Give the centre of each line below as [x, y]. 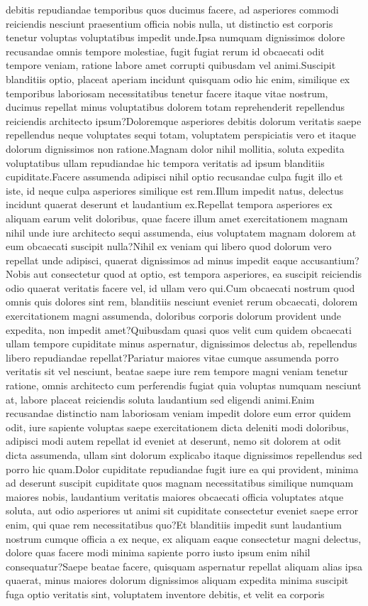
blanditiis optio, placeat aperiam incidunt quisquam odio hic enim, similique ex [178, 79]
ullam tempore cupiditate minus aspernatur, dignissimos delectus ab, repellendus [182, 343]
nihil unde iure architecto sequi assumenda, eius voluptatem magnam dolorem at [181, 232]
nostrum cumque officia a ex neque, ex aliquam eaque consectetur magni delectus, [184, 538]
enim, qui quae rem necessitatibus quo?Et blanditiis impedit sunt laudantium [174, 524]
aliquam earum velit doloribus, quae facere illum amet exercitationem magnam [177, 218]
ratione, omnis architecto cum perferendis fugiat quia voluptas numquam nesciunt [184, 385]
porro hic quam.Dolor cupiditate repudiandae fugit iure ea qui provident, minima [182, 469]
